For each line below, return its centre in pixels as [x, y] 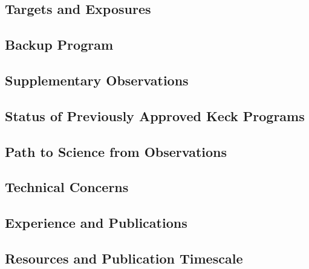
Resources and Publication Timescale [124, 258]
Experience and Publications [96, 223]
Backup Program [59, 45]
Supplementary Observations [97, 80]
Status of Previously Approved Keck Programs [155, 115]
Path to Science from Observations [116, 151]
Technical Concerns [67, 187]
